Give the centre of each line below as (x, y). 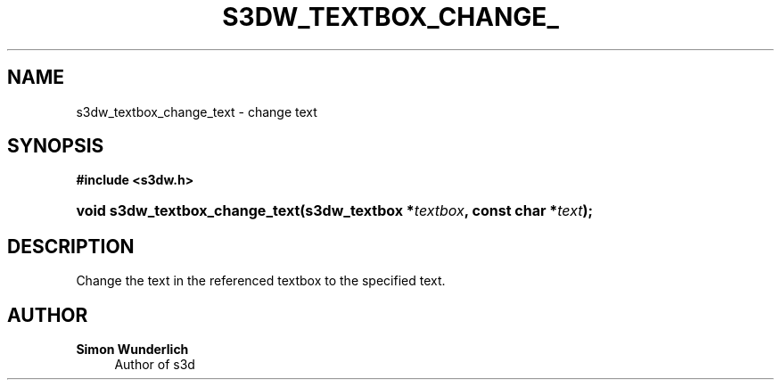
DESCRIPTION (71, 246)
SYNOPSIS (56, 146)
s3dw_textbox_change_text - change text (197, 111)
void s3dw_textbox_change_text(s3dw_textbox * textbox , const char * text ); (334, 211)
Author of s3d (155, 365)
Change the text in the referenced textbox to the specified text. (261, 281)
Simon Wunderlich (132, 350)
